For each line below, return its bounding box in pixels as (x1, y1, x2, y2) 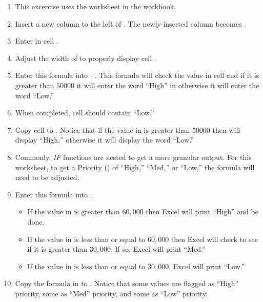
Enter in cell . (15, 35, 58, 46)
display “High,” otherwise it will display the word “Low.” (15, 134, 194, 145)
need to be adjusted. (15, 172, 79, 183)
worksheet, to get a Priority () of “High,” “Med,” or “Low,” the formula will (15, 162, 255, 172)
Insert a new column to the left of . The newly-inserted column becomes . (15, 18, 246, 29)
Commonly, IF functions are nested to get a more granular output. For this (15, 151, 252, 162)
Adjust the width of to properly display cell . (15, 52, 156, 63)
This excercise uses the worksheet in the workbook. (15, 1, 176, 11)
